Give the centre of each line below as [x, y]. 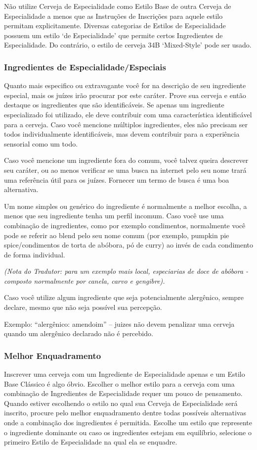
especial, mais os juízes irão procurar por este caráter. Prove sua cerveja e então [125, 95]
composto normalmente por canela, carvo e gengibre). [85, 280]
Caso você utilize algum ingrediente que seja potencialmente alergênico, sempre [124, 297]
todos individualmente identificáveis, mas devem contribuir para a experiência [122, 134]
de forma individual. [35, 254]
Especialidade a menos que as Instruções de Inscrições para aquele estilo [113, 16]
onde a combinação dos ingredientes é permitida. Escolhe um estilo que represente [128, 423]
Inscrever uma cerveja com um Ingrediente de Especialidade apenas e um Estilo [125, 374]
